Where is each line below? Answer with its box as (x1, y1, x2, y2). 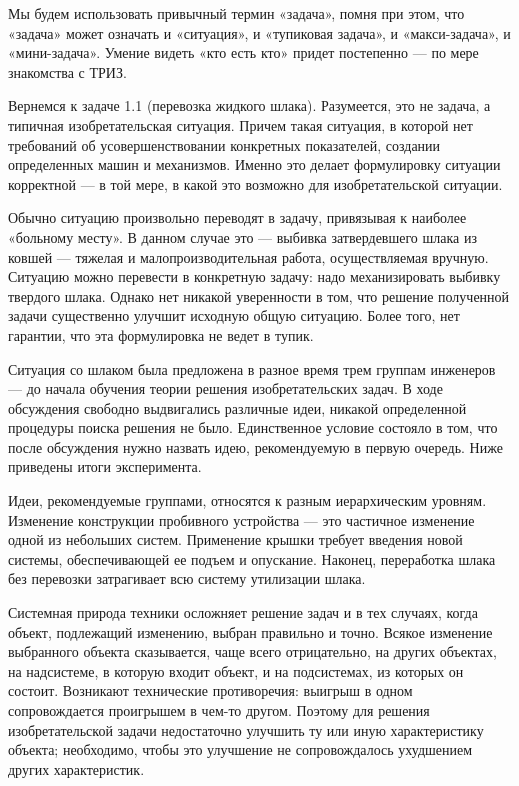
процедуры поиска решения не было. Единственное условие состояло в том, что (8, 417, 498, 438)
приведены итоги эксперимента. (8, 456, 202, 477)
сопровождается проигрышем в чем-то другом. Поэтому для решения (8, 700, 430, 720)
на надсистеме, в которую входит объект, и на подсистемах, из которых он (8, 660, 464, 681)
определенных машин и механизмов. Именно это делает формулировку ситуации (8, 154, 501, 175)
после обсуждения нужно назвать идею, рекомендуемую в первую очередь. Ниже (8, 436, 503, 457)
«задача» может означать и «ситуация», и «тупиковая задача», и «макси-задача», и (8, 22, 511, 43)
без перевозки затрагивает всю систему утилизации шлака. (8, 568, 366, 589)
